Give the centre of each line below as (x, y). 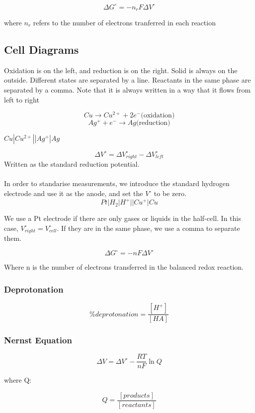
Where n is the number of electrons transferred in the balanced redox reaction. (124, 267)
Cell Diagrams (42, 49)
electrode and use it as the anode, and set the (74, 193)
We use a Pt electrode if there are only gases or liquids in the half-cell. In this (123, 218)
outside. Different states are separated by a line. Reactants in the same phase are (127, 80)
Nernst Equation (38, 340)
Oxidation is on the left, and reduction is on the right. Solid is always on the (121, 70)
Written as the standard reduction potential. (72, 164)
